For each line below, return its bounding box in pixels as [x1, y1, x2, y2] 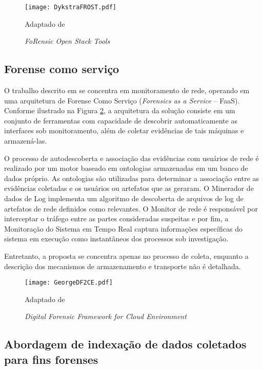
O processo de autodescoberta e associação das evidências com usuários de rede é [4, 152, 259, 163]
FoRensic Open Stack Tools [25, 36, 110, 46]
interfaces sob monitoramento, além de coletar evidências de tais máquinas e [4, 125, 244, 136]
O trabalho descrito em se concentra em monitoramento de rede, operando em [4, 85, 250, 96]
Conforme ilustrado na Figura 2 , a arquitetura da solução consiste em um [4, 105, 235, 116]
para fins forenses [4, 351, 98, 367]
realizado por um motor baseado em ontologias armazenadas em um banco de [4, 163, 248, 173]
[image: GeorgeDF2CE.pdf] [25, 279, 113, 287]
